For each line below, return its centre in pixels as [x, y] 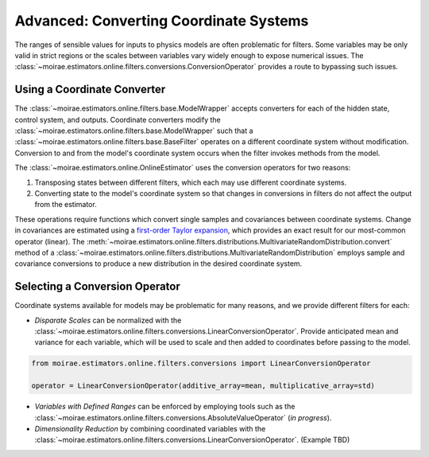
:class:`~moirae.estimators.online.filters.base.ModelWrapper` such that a [134, 131]
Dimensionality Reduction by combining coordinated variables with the [150, 428]
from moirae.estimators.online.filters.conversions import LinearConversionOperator [201, 363]
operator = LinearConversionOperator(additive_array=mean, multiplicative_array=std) [203, 386]
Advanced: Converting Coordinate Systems [162, 21]
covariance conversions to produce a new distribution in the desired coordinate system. [158, 264]
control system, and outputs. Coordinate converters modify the [118, 119]
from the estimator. [66, 205]
